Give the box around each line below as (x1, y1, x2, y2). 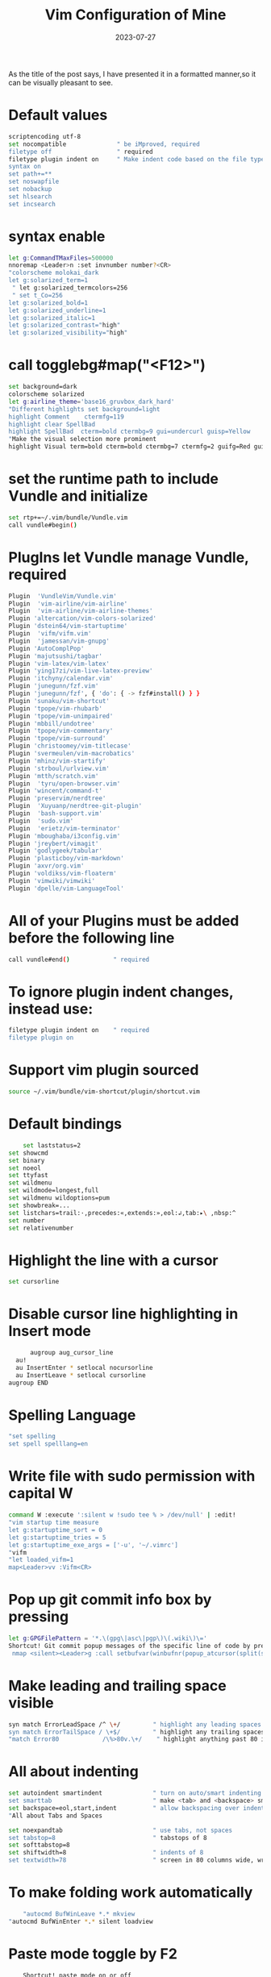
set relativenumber (8, 1224, 74, 1232)
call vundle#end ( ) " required (8, 955, 150, 964)
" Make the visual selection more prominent (8, 435, 157, 443)
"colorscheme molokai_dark (8, 268, 99, 277)
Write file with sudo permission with (8, 1467, 256, 1485)
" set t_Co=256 (11, 291, 63, 299)
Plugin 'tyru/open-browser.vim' (8, 780, 121, 788)
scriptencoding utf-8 (8, 132, 81, 140)
